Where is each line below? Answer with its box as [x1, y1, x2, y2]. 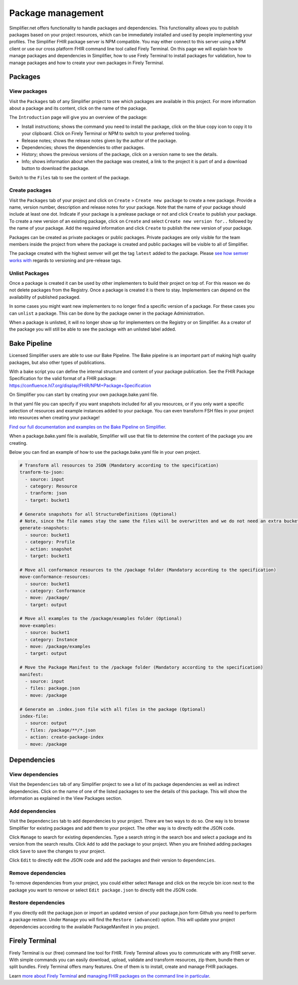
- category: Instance [25, 636, 78, 642]
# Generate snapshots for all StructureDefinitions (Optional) [19, 511, 177, 517]
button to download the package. [21, 165, 89, 171]
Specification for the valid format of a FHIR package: [9, 375, 117, 381]
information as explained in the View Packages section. [9, 795, 123, 801]
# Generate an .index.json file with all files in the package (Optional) [19, 706, 206, 712]
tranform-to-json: [19, 470, 65, 475]
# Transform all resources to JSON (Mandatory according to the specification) [19, 462, 219, 468]
